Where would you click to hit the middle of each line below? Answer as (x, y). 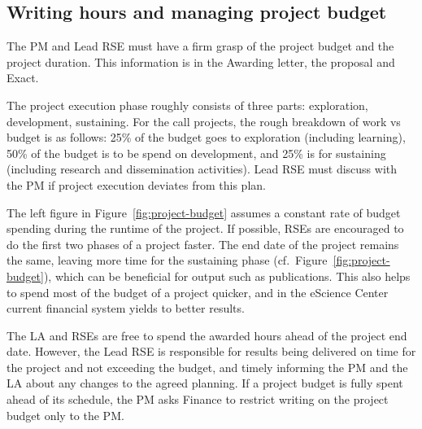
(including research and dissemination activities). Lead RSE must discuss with (202, 169)
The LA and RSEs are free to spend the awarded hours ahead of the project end (207, 335)
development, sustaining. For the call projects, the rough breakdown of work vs (204, 121)
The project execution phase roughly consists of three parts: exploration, (187, 105)
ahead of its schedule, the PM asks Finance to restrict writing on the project (198, 399)
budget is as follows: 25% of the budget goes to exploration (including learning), (206, 137)
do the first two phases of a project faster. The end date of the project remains (203, 244)
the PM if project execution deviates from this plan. (136, 184)
